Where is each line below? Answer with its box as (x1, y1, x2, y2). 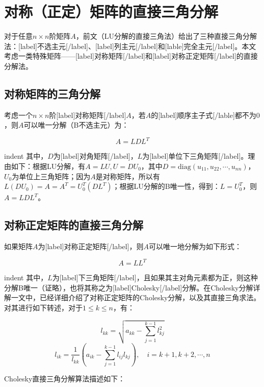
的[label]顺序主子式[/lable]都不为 (151, 109, 256, 120)
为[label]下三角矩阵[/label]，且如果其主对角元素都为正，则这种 (52, 272, 258, 283)
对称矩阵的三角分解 (4, 85, 100, 101)
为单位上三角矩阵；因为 (12, 171, 91, 181)
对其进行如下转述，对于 (4, 302, 83, 312)
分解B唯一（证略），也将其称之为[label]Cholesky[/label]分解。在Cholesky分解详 (4, 282, 260, 293)
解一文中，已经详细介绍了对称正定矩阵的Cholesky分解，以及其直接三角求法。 (4, 292, 261, 303)
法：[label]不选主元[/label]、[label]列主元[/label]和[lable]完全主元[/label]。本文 (4, 40, 256, 51)
